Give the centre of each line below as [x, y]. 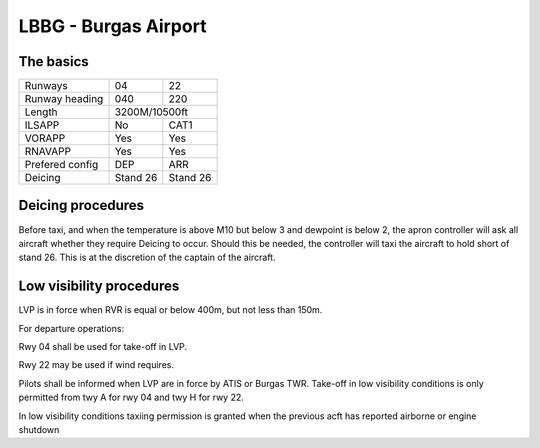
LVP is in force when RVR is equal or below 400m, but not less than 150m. [170, 310]
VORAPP [45, 138]
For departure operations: [71, 328]
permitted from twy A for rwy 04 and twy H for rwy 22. [131, 397]
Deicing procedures [81, 205]
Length [41, 112]
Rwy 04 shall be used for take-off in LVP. [103, 347]
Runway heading [64, 99]
